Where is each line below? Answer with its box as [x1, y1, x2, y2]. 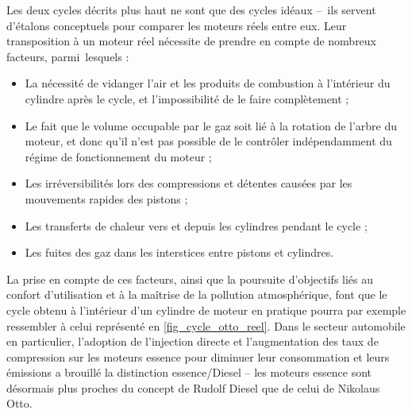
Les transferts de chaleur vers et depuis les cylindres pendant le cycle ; [25, 217, 368, 234]
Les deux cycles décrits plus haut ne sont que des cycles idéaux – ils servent [6, 2, 376, 17]
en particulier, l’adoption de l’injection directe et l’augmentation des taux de [6, 333, 379, 350]
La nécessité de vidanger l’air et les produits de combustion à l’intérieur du [25, 75, 391, 91]
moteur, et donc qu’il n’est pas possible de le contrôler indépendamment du [25, 133, 392, 149]
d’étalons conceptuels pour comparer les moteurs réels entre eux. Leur [6, 17, 347, 33]
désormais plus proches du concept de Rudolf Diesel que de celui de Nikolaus [6, 379, 380, 396]
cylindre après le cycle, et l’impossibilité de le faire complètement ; [25, 90, 349, 106]
